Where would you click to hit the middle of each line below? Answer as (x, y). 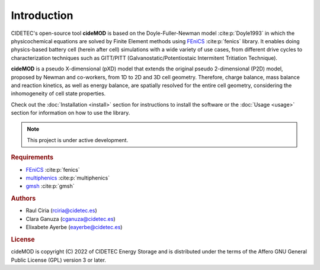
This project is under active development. (78, 140)
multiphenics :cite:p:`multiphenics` (68, 178)
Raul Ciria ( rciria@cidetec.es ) (61, 211)
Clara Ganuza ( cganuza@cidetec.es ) (71, 218)
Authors (23, 198)
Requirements (32, 157)
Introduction (42, 15)
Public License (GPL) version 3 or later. (59, 260)
